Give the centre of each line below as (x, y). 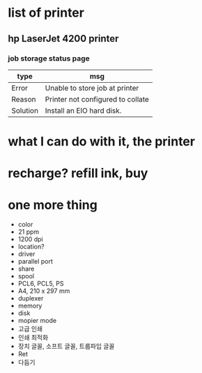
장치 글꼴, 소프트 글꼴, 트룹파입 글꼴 (66, 347)
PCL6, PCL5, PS (41, 284)
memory (30, 306)
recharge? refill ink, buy (78, 174)
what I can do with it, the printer (102, 142)
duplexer (31, 299)
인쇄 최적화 (33, 338)
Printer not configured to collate (97, 99)
